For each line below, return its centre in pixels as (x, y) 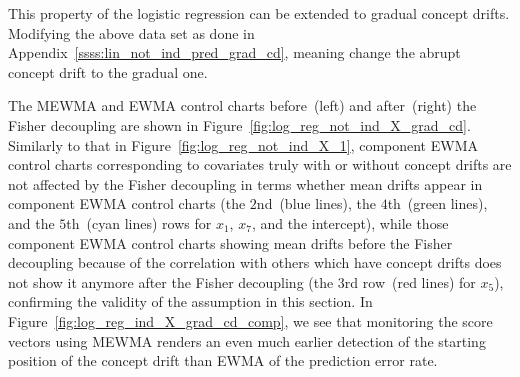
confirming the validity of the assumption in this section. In (190, 301)
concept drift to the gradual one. (108, 71)
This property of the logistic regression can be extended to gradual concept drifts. (259, 13)
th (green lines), (437, 203)
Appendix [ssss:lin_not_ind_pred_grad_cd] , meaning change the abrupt (234, 52)
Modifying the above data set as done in (131, 32)
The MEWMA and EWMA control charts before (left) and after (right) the (242, 105)
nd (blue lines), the (316, 203)
